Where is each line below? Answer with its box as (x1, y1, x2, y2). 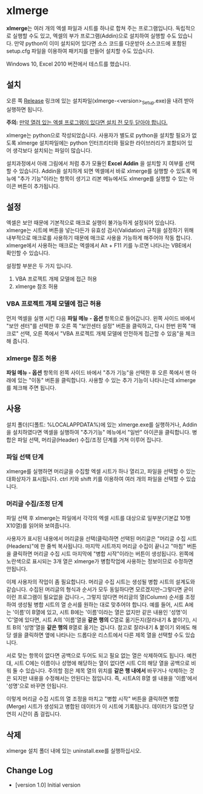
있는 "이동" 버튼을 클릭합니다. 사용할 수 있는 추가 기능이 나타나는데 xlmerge (17, 376, 196, 383)
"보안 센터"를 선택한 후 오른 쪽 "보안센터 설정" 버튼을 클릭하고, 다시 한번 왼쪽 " (6, 322, 191, 329)
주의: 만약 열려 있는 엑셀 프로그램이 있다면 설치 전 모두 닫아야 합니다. (6, 118, 168, 126)
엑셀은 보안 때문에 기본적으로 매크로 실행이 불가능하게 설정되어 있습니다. (6, 219, 176, 227)
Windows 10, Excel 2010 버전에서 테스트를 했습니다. (6, 60, 131, 67)
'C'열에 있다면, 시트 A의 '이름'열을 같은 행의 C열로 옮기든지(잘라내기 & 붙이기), (6, 616, 191, 623)
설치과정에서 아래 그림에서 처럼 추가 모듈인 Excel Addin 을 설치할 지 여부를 (6, 159, 184, 167)
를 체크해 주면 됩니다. (6, 384, 56, 391)
